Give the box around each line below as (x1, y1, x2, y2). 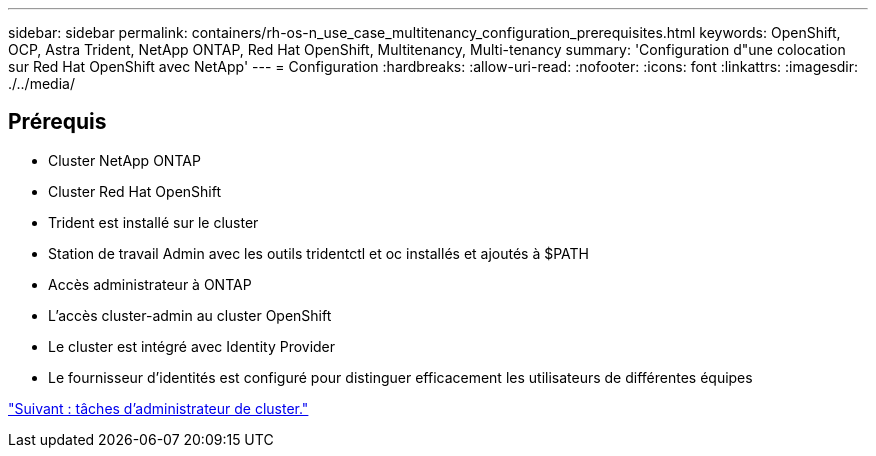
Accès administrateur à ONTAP (48, 275, 252, 293)
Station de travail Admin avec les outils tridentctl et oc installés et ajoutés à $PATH (48, 244, 590, 262)
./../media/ (8, 75, 75, 92)
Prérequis (8, 109, 107, 135)
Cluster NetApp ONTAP (48, 151, 201, 169)
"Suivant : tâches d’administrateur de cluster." (8, 399, 309, 417)
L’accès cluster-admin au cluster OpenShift (48, 306, 332, 324)
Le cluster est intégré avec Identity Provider (48, 337, 336, 355)
